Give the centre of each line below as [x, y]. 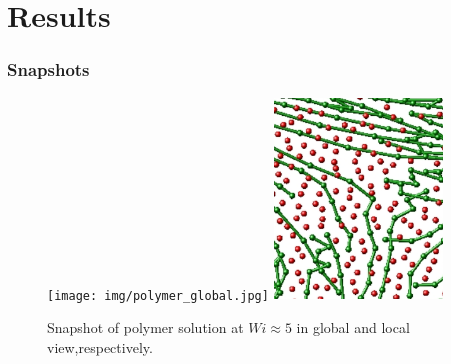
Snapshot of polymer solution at [145, 326]
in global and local [353, 326]
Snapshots [48, 69]
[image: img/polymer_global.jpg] [158, 295]
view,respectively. [100, 346]
